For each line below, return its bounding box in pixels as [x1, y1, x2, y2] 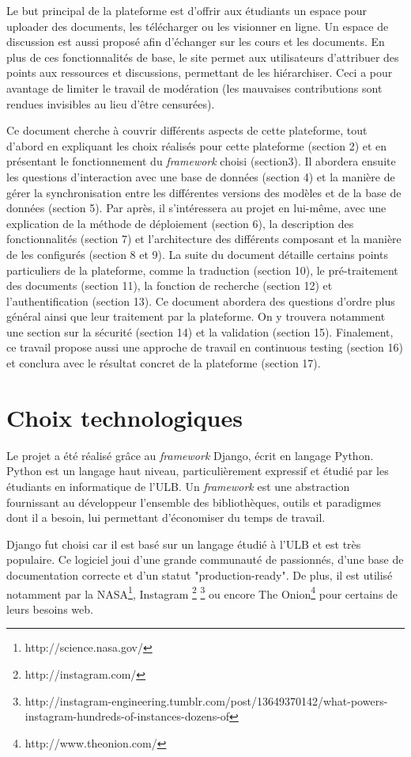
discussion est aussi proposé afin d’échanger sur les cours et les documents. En [6, 33, 385, 50]
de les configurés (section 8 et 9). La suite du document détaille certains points [6, 245, 388, 262]
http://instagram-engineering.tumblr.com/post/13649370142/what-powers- [25, 692, 388, 709]
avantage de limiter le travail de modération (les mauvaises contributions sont [6, 79, 383, 96]
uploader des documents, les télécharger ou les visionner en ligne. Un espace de [6, 17, 389, 34]
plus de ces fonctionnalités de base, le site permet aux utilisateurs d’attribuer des [6, 48, 399, 65]
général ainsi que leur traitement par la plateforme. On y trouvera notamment [6, 308, 386, 325]
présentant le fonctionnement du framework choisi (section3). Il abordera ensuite [6, 153, 396, 169]
